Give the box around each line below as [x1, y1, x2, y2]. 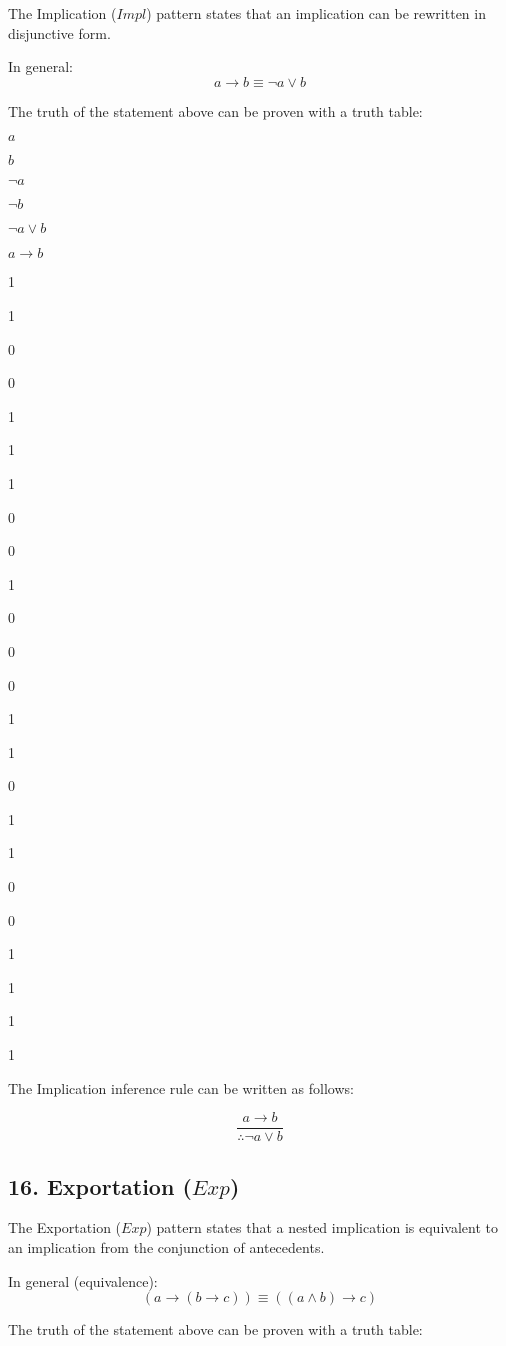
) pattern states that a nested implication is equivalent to [146, 1217, 498, 1238]
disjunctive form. [8, 22, 111, 43]
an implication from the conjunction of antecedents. [8, 1237, 325, 1258]
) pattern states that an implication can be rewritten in [146, 3, 486, 23]
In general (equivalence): [8, 1270, 158, 1291]
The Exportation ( [8, 1217, 122, 1238]
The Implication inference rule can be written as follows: [8, 1077, 354, 1098]
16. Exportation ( [8, 1170, 192, 1201]
